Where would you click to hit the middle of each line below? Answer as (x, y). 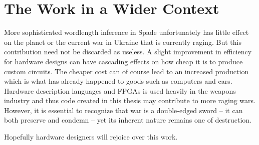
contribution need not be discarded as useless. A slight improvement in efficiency (128, 52)
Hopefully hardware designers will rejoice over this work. (91, 137)
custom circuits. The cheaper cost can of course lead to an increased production (126, 71)
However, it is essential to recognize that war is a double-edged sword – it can (123, 110)
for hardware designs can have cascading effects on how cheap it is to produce (123, 61)
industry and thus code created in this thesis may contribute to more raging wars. (130, 100)
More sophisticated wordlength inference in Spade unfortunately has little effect (126, 32)
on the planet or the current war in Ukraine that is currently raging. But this (123, 42)
